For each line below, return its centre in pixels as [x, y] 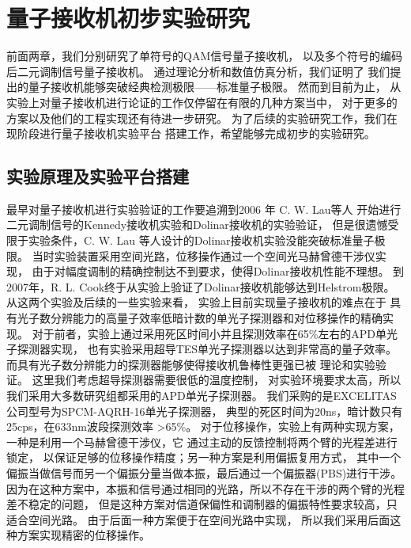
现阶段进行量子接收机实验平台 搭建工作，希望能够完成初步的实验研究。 [191, 133]
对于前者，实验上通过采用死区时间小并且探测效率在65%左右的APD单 [209, 333]
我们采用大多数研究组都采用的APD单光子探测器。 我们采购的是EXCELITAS [202, 396]
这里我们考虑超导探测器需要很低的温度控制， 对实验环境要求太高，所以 [217, 380]
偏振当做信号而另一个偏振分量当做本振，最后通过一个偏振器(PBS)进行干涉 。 [204, 472]
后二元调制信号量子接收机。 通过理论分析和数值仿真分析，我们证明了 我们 [198, 71]
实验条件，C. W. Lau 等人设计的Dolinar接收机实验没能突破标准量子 [201, 240]
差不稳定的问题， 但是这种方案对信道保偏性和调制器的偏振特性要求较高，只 [202, 504]
